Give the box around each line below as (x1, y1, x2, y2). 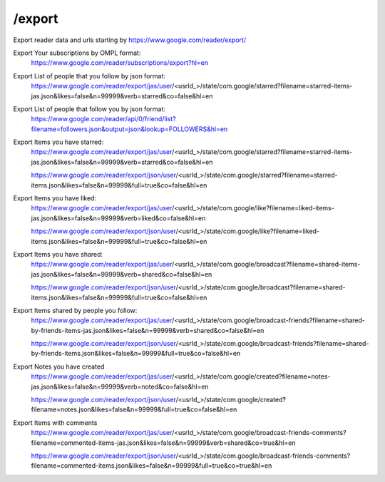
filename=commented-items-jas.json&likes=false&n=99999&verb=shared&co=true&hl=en (31, 439, 296, 447)
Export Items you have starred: (13, 138, 104, 146)
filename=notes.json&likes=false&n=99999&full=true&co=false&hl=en (31, 405, 237, 414)
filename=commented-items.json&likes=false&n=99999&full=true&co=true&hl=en (31, 461, 272, 470)
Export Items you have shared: (13, 250, 103, 258)
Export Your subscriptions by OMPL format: (13, 48, 141, 57)
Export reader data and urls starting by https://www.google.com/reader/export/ (13, 36, 246, 44)
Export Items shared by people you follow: (13, 306, 138, 314)
